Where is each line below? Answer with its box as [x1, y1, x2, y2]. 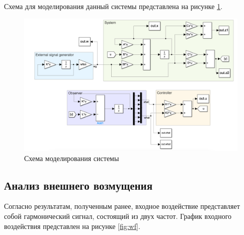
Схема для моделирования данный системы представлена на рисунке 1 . [4, 1, 223, 11]
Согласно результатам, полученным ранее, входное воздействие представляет [4, 201, 240, 211]
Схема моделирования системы [24, 152, 119, 163]
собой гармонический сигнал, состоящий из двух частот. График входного [4, 210, 232, 221]
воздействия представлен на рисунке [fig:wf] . [4, 220, 140, 231]
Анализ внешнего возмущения [4, 177, 153, 193]
